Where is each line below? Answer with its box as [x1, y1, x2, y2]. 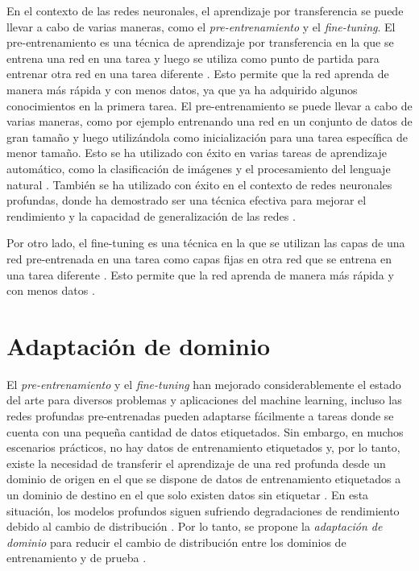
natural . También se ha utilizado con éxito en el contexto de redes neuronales [6, 176, 392, 192]
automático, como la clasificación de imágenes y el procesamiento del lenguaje [6, 159, 391, 176]
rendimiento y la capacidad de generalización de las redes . [6, 207, 296, 224]
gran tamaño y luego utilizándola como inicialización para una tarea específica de [6, 128, 408, 145]
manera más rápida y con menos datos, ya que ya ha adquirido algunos [6, 81, 358, 97]
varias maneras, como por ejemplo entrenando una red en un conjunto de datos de [6, 113, 413, 130]
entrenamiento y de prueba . [6, 549, 147, 566]
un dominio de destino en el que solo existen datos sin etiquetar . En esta [6, 486, 369, 503]
